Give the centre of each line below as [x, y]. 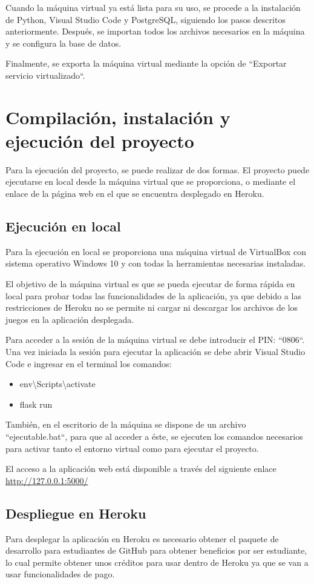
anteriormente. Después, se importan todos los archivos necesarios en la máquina [155, 31]
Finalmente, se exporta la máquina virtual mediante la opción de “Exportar [146, 63]
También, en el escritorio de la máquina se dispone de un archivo [126, 424]
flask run [36, 404]
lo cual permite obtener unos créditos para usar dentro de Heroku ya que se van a [157, 562]
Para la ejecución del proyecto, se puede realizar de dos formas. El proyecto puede [158, 169]
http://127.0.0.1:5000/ [47, 480]
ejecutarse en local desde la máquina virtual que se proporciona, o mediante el [151, 181]
